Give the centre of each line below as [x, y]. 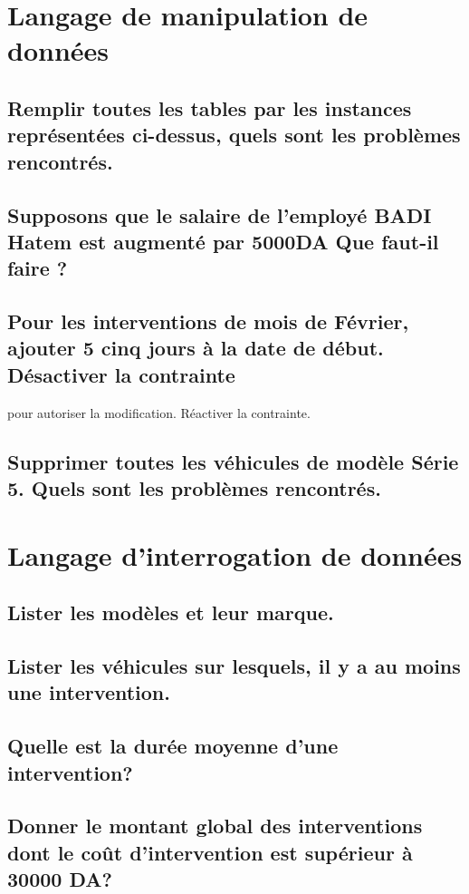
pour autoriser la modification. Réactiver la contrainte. [159, 412]
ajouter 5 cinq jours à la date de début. [196, 348]
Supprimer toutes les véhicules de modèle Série [233, 461]
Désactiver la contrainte [121, 374]
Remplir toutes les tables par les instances [210, 107]
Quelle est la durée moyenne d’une [173, 746]
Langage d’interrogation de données [235, 554]
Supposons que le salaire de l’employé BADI [220, 214]
